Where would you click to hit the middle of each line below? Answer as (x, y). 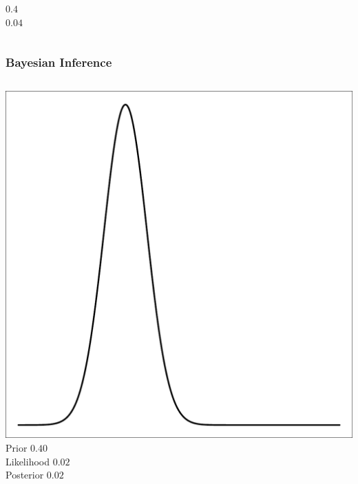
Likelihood (28, 461)
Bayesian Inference (59, 62)
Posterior (25, 475)
